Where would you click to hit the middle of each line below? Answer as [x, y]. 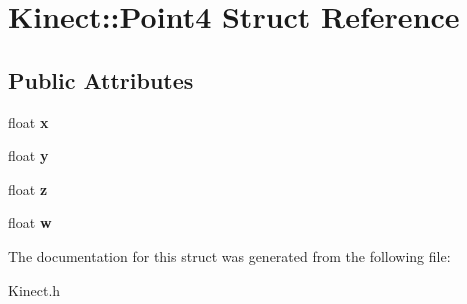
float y [28, 155]
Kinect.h [34, 289]
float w [30, 222]
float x [28, 121]
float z [28, 188]
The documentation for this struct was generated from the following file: [229, 255]
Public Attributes [101, 79]
